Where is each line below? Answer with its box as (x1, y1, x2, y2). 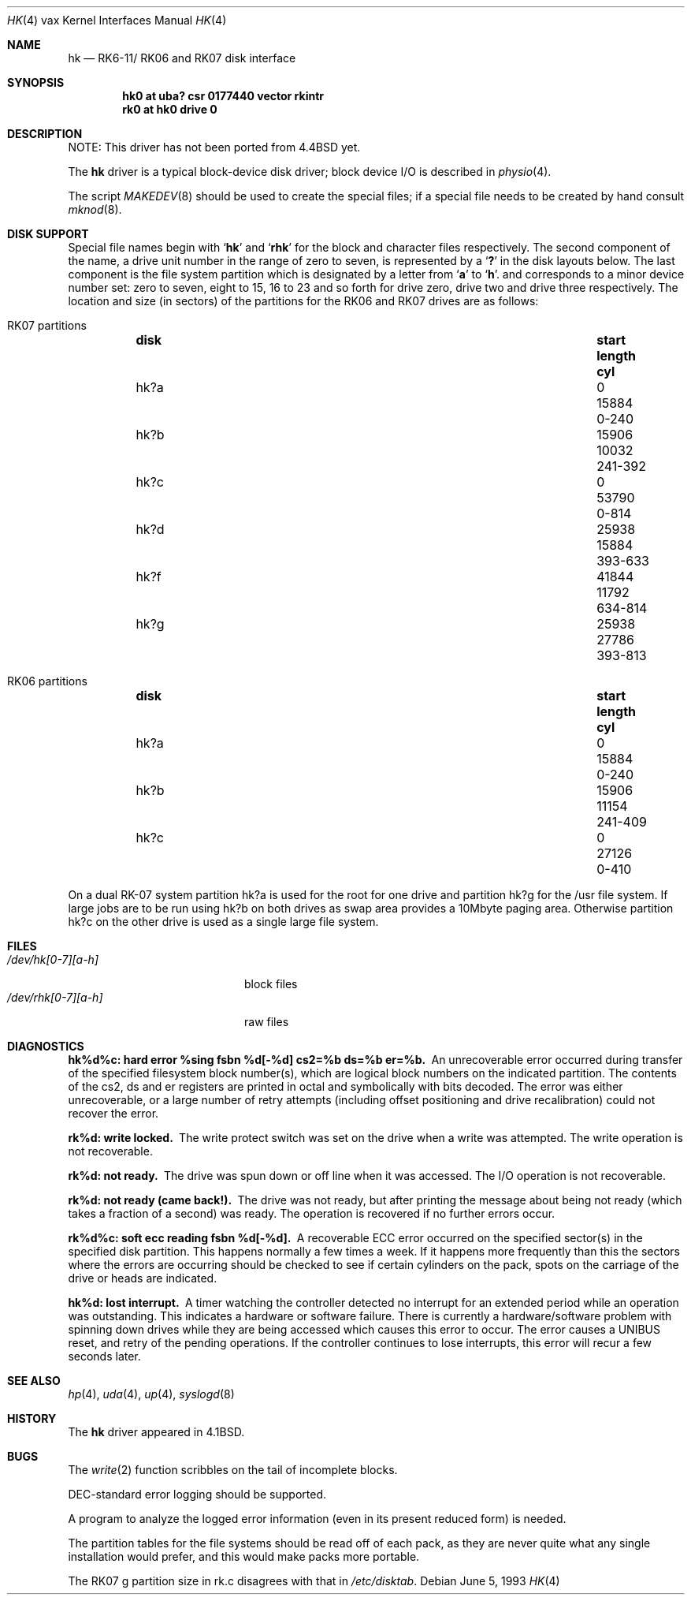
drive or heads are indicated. (68, 1271, 217, 1285)
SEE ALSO (7, 1374, 61, 1387)
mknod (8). (68, 203, 122, 216)
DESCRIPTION (7, 127, 83, 140)
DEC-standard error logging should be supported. (68, 1487, 326, 1501)
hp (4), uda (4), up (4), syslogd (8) (68, 1387, 235, 1401)
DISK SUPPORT (7, 227, 89, 241)
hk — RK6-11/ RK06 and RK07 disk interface (68, 51, 296, 65)
